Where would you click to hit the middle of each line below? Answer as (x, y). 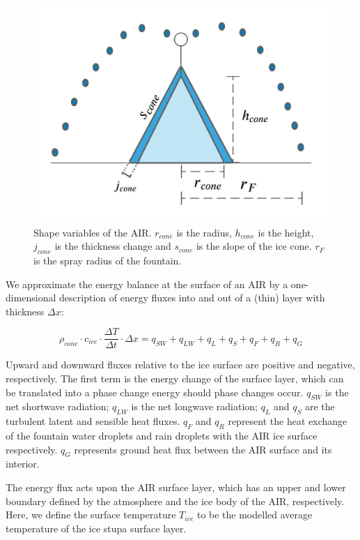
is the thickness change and (113, 246)
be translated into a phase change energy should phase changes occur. (155, 392)
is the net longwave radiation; (194, 406)
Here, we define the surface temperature (91, 515)
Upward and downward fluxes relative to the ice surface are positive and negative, (180, 365)
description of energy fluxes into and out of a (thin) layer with (192, 298)
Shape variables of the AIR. (93, 232)
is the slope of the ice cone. (254, 246)
